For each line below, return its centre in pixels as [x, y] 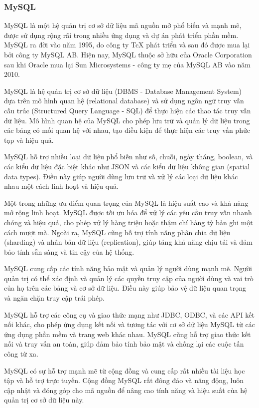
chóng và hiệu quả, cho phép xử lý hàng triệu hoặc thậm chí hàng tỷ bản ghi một [129, 222]
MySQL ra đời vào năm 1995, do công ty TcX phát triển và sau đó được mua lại [127, 45]
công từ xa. [21, 354]
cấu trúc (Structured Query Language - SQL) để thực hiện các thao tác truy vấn [128, 110]
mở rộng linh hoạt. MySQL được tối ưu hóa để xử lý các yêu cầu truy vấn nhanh [128, 212]
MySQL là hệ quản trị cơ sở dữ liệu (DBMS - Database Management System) [123, 91]
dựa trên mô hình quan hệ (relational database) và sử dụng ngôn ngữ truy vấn [124, 101]
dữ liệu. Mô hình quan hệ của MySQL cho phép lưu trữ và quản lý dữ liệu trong [127, 120]
